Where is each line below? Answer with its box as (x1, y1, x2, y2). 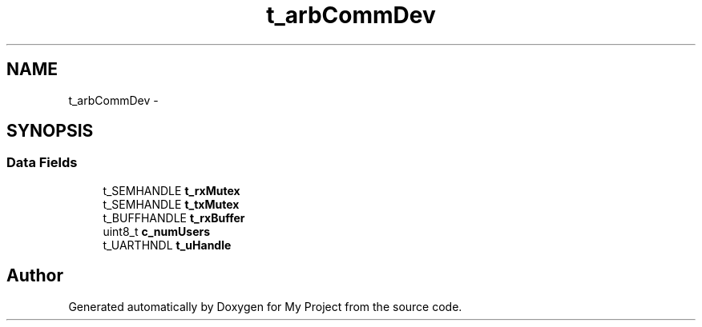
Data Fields (6, 154, 78, 171)
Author (6, 265, 63, 286)
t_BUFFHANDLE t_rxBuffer (103, 210, 245, 225)
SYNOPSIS (6, 121, 94, 142)
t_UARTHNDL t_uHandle (103, 237, 232, 252)
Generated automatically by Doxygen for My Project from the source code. (68, 299, 462, 313)
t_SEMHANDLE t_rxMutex (103, 183, 240, 197)
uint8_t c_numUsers (103, 224, 211, 238)
